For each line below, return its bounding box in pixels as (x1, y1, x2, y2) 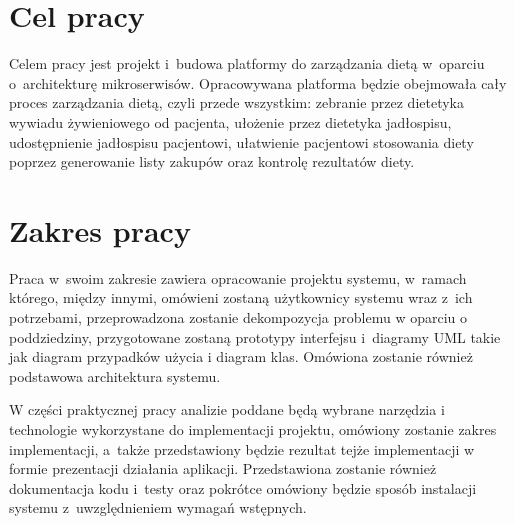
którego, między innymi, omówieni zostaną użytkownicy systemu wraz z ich (9, 287, 473, 308)
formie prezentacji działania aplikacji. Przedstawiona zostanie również (9, 458, 437, 479)
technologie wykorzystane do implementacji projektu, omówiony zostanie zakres (9, 418, 497, 439)
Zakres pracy (9, 209, 191, 250)
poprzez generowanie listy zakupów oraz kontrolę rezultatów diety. (9, 151, 415, 172)
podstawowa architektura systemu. (9, 365, 221, 386)
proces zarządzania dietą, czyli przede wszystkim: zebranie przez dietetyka (9, 92, 464, 113)
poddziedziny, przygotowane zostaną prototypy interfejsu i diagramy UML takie (9, 326, 501, 347)
